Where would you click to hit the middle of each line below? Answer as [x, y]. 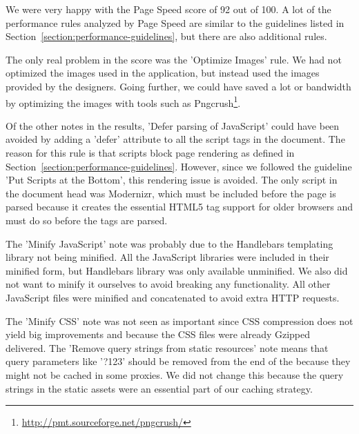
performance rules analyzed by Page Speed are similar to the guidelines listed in [175, 22]
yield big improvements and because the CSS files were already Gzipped [158, 334]
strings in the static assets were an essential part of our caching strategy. [159, 388]
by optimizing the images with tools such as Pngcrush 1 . [123, 101]
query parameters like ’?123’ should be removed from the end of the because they [178, 361]
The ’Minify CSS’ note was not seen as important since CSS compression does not [179, 320]
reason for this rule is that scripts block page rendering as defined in [150, 152]
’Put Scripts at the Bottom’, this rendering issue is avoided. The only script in [172, 180]
